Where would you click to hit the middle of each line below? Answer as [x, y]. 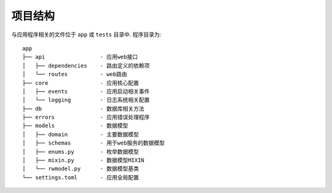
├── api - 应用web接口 [80, 57]
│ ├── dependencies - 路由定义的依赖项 [86, 65]
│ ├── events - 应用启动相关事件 [86, 91]
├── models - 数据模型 [75, 126]
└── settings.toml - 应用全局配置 [81, 177]
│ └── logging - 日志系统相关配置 [86, 100]
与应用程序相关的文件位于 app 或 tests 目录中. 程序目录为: [86, 34]
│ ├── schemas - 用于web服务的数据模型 [94, 143]
